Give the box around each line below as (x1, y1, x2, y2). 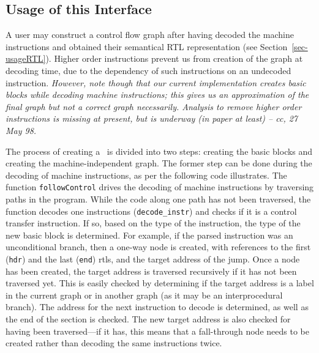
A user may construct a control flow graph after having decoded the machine (6, 28, 294, 41)
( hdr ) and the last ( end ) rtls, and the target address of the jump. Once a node (6, 253, 300, 266)
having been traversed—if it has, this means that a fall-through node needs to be (6, 324, 309, 337)
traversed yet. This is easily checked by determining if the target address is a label (6, 277, 314, 289)
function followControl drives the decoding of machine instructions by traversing (6, 180, 314, 193)
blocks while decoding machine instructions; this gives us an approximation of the (6, 88, 309, 101)
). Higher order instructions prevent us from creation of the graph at (45, 52, 303, 65)
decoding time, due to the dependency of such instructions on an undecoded (6, 64, 291, 76)
